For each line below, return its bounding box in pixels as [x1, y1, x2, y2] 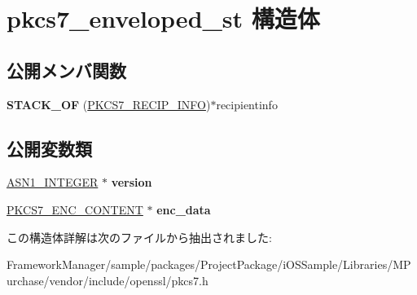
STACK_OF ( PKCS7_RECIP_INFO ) [7, 95, 211, 112]
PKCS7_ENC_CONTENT [7, 200, 143, 218]
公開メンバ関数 [7, 57, 126, 82]
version [111, 174, 152, 191]
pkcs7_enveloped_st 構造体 [7, 2, 320, 35]
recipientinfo [216, 95, 278, 112]
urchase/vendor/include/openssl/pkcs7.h [7, 271, 208, 288]
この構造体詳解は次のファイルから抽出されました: [7, 228, 272, 245]
